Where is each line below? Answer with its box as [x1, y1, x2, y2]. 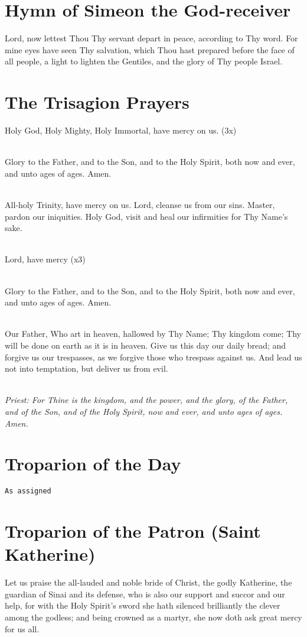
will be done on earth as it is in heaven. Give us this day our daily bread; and [5, 339, 286, 351]
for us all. [5, 622, 40, 635]
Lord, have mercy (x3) [5, 253, 86, 265]
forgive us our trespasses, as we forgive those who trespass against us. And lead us [5, 350, 302, 363]
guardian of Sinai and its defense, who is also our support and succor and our [5, 587, 285, 600]
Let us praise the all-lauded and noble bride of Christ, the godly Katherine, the [5, 576, 292, 589]
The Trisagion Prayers [5, 90, 190, 114]
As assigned [5, 487, 51, 496]
